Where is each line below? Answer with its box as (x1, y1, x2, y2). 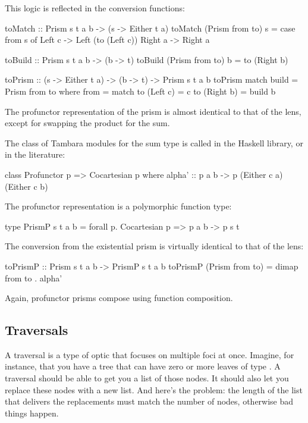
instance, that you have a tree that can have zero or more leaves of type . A (5, 360, 281, 372)
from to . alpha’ (5, 271, 62, 284)
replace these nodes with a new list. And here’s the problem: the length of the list (5, 383, 303, 396)
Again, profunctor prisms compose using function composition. (5, 292, 233, 304)
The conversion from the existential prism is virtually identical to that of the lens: (5, 240, 304, 252)
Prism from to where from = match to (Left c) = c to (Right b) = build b (5, 84, 276, 97)
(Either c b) (5, 180, 48, 192)
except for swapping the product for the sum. (5, 117, 170, 129)
